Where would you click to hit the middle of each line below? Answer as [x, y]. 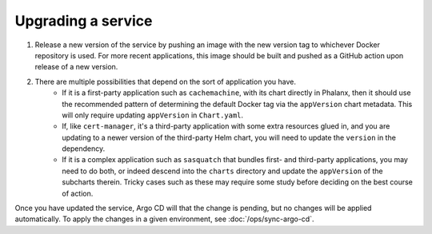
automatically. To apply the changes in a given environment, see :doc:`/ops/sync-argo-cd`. [164, 219]
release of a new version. [76, 67]
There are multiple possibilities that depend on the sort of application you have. [165, 81]
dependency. [84, 149]
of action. [78, 193]
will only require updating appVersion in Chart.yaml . [153, 115]
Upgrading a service [84, 21]
